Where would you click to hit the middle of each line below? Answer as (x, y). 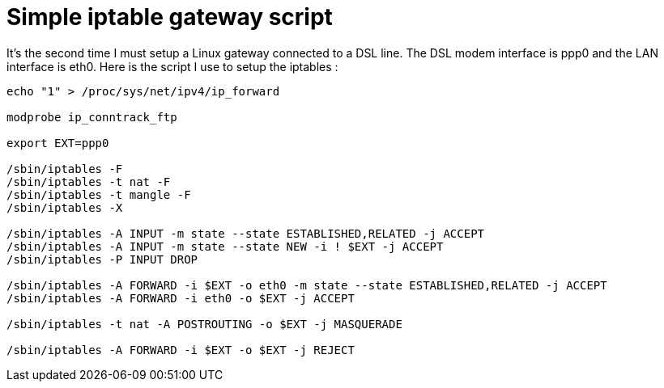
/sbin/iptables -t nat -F (89, 181)
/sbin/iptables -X (65, 207)
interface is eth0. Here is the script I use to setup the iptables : (172, 66)
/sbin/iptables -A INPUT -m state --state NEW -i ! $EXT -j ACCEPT (225, 246)
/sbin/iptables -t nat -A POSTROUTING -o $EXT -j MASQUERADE (204, 324)
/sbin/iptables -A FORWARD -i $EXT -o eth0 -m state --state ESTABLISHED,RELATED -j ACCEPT (307, 285)
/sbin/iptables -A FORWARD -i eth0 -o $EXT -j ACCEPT (181, 298)
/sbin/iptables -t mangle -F (99, 194)
